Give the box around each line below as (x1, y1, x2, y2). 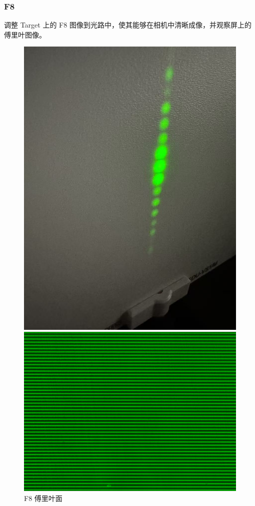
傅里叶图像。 (4, 29, 46, 40)
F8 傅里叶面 (24, 492, 62, 503)
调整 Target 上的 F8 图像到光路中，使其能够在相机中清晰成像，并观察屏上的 (4, 20, 251, 30)
